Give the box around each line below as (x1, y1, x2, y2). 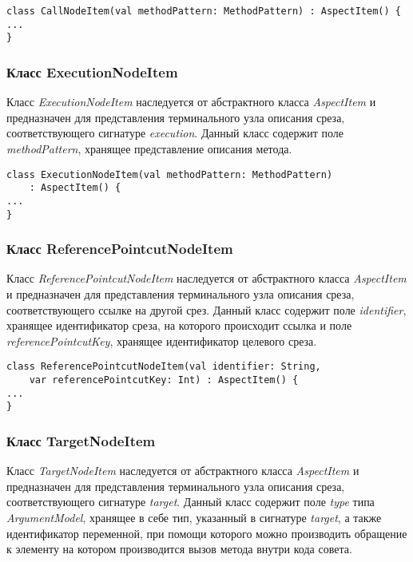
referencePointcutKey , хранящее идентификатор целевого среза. (6, 332, 317, 349)
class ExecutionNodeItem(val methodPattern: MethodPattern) (6, 168, 333, 180)
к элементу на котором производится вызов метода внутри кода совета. (6, 540, 352, 557)
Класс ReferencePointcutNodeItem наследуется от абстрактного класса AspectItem (6, 270, 407, 287)
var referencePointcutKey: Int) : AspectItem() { (29, 374, 299, 386)
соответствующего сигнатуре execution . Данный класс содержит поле (6, 125, 344, 141)
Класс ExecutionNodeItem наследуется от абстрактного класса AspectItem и (6, 93, 376, 110)
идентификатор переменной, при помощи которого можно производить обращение (6, 524, 407, 541)
